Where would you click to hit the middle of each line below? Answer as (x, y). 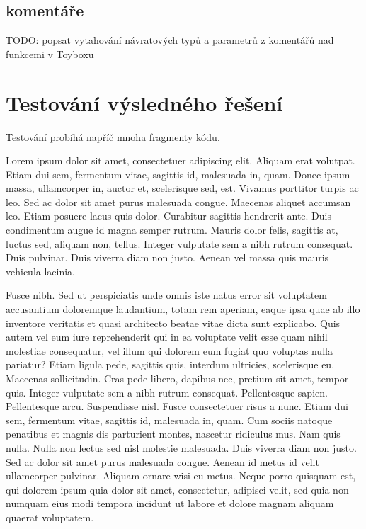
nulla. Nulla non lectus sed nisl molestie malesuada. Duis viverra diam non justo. (181, 447)
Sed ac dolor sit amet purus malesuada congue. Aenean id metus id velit (162, 461)
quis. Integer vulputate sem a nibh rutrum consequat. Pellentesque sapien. (167, 392)
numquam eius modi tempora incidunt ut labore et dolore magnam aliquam (170, 503)
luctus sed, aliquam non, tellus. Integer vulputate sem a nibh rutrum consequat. (179, 243)
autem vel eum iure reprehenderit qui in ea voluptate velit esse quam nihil (167, 337)
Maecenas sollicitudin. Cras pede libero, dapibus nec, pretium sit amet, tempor (177, 379)
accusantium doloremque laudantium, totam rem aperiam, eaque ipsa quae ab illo (183, 309)
